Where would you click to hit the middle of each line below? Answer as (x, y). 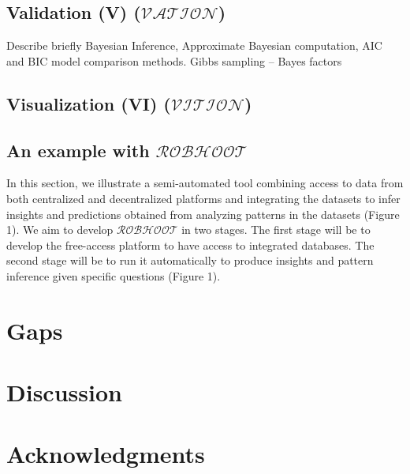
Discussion (64, 392)
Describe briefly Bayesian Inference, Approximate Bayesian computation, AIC (194, 45)
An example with (78, 150)
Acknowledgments (106, 454)
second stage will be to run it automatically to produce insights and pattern (190, 260)
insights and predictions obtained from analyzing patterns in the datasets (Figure (203, 214)
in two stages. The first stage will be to (276, 229)
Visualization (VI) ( (89, 103)
